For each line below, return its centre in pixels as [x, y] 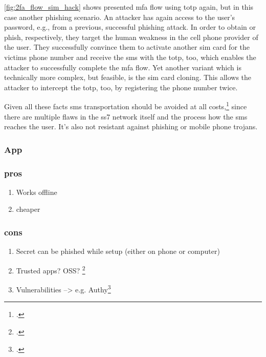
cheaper [28, 209]
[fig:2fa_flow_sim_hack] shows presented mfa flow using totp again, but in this [129, 7]
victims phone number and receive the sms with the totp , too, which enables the [130, 57]
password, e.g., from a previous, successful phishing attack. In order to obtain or [130, 27]
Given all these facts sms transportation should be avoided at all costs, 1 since [126, 105]
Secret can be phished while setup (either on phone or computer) [118, 251]
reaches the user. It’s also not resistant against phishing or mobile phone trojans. [131, 126]
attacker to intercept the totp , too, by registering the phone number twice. [121, 87]
